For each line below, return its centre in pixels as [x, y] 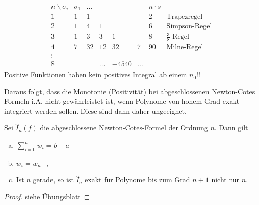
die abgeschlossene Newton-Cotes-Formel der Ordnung [124, 128]
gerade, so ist [53, 180]
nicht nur [225, 180]
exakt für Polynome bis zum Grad [138, 180]
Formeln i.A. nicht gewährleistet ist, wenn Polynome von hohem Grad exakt [122, 101]
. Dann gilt [231, 128]
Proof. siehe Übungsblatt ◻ [47, 196]
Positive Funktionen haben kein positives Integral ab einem [96, 74]
